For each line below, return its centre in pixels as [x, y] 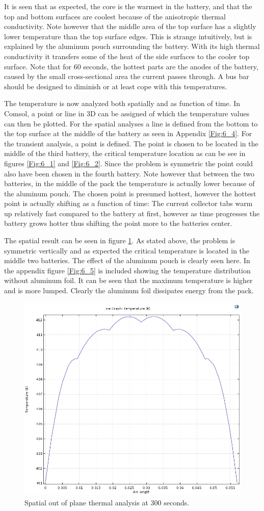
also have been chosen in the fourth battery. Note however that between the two [129, 173]
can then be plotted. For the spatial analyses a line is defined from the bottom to [131, 123]
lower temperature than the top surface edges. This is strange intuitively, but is [128, 36]
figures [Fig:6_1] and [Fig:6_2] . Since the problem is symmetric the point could [129, 163]
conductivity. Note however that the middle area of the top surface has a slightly [130, 26]
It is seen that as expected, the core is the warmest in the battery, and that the [128, 6]
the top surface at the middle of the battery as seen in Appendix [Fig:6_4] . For [128, 133]
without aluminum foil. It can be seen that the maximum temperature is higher [128, 280]
